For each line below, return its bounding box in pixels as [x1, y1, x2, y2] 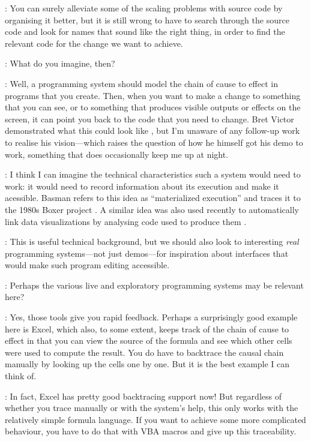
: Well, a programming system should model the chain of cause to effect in [5, 77, 278, 89]
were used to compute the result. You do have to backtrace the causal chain [5, 346, 284, 358]
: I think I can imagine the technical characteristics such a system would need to [5, 168, 301, 181]
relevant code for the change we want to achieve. [5, 37, 183, 49]
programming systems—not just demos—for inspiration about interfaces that [5, 247, 289, 259]
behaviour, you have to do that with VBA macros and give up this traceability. [5, 425, 297, 437]
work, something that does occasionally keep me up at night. [5, 148, 229, 160]
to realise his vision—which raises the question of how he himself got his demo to [5, 136, 303, 148]
